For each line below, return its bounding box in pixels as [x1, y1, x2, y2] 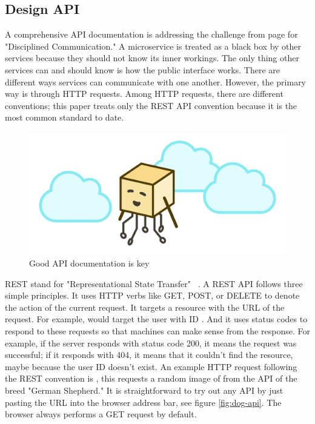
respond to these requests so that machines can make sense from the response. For [5, 324, 310, 337]
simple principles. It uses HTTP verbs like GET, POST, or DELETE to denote [5, 289, 300, 302]
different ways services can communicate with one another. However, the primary [5, 75, 307, 88]
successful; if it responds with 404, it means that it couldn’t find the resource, [5, 348, 293, 361]
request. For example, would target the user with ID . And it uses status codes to [5, 313, 308, 325]
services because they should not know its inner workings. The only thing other [5, 51, 299, 64]
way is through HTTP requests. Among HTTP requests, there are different [5, 87, 283, 100]
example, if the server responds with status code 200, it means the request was [5, 336, 297, 349]
